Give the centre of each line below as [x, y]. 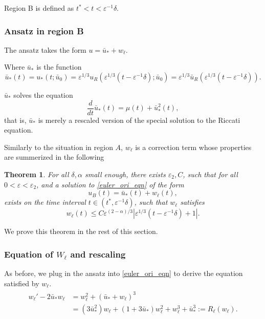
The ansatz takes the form [45, 49]
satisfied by [22, 283]
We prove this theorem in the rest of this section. [81, 231]
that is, [15, 120]
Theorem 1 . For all [37, 174]
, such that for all [210, 174]
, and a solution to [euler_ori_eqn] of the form [110, 184]
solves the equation [43, 95]
